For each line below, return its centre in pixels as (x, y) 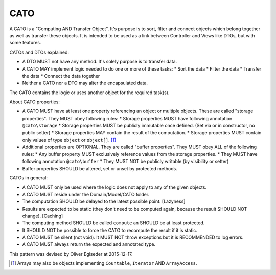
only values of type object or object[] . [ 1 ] (69, 140)
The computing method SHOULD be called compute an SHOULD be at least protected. (113, 223)
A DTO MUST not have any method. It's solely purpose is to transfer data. (100, 62)
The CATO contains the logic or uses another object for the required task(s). (89, 93)
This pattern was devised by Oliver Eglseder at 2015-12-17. (71, 254)
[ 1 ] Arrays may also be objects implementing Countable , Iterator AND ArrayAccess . (104, 263)
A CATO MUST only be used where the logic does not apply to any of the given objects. (114, 187)
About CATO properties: (34, 102)
